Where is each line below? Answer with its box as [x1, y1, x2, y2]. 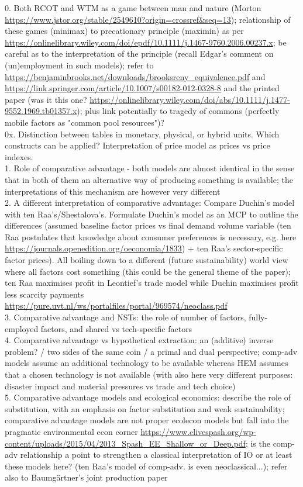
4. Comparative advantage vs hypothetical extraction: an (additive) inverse [5, 334, 274, 346]
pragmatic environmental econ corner [5, 425, 138, 437]
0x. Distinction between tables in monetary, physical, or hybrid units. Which [5, 127, 280, 140]
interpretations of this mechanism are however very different [5, 185, 221, 197]
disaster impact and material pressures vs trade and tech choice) [5, 379, 236, 392]
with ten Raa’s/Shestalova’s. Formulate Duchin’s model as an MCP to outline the [5, 208, 298, 220]
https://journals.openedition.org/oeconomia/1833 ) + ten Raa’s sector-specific [5, 242, 283, 254]
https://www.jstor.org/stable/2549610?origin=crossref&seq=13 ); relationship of [5, 13, 291, 25]
